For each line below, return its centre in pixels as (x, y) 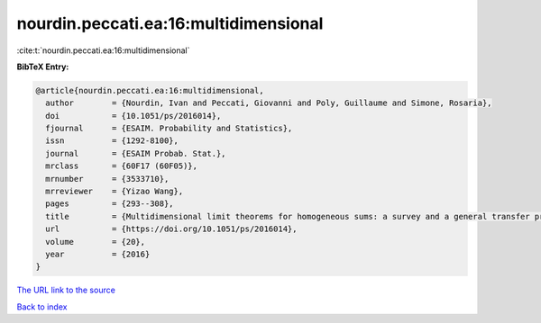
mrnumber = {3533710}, (107, 179)
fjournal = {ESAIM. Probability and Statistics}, (169, 129)
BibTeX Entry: (43, 67)
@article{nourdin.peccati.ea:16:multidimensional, (150, 90)
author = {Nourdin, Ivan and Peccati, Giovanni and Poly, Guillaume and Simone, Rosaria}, (269, 103)
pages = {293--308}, (110, 204)
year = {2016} (98, 254)
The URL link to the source (66, 290)
